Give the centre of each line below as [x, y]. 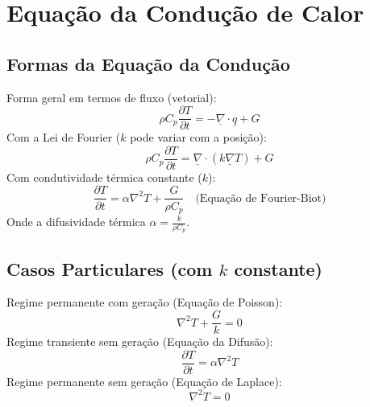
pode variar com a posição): [198, 137]
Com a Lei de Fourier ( [64, 137]
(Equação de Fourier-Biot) [261, 198]
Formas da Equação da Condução [148, 63]
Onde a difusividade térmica [76, 221]
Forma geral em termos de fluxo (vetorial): [112, 97]
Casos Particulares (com [110, 268]
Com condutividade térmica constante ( [104, 177]
